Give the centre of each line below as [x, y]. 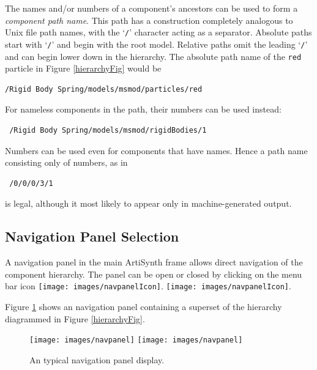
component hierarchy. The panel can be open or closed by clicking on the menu [154, 274]
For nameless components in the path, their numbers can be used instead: [143, 109]
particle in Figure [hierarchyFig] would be [83, 68]
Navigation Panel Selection [92, 236]
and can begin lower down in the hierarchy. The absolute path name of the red [153, 56]
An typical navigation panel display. [97, 359]
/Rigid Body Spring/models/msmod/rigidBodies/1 [108, 130]
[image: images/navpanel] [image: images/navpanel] [136, 340]
